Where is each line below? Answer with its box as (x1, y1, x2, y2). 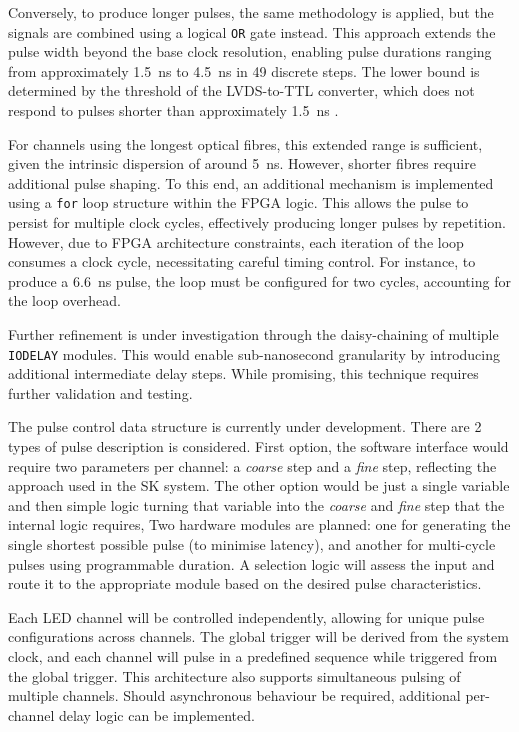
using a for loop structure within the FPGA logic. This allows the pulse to (8, 192, 469, 213)
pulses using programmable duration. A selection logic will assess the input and (8, 553, 495, 574)
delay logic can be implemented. (58, 704, 255, 725)
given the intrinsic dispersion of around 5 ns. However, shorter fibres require (8, 153, 476, 174)
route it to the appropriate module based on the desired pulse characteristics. (8, 573, 482, 594)
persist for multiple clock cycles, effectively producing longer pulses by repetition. (8, 212, 506, 233)
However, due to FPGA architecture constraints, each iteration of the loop (8, 231, 464, 252)
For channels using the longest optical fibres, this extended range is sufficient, (8, 133, 483, 154)
